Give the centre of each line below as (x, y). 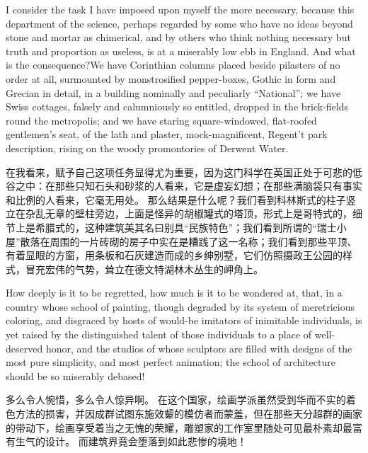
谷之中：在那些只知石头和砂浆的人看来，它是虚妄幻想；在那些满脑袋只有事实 (184, 186)
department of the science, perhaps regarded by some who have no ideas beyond (179, 23)
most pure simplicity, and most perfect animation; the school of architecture (171, 362)
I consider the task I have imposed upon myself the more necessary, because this (180, 9)
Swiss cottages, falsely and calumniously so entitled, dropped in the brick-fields (177, 107)
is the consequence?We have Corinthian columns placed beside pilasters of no (173, 65)
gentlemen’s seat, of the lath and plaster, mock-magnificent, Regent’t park (167, 134)
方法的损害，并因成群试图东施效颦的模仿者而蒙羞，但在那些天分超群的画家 (189, 414)
